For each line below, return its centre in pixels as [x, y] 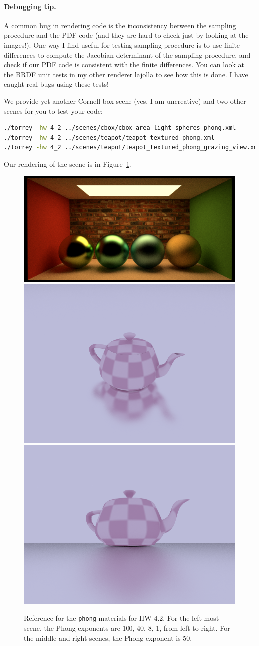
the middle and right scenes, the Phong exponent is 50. [108, 637]
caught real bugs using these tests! [57, 84]
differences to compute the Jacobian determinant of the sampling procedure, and [127, 55]
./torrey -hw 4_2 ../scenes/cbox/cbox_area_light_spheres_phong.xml [120, 128]
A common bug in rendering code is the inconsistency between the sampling [120, 25]
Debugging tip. [30, 6]
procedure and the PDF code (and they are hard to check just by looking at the [126, 35]
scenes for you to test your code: [53, 111]
